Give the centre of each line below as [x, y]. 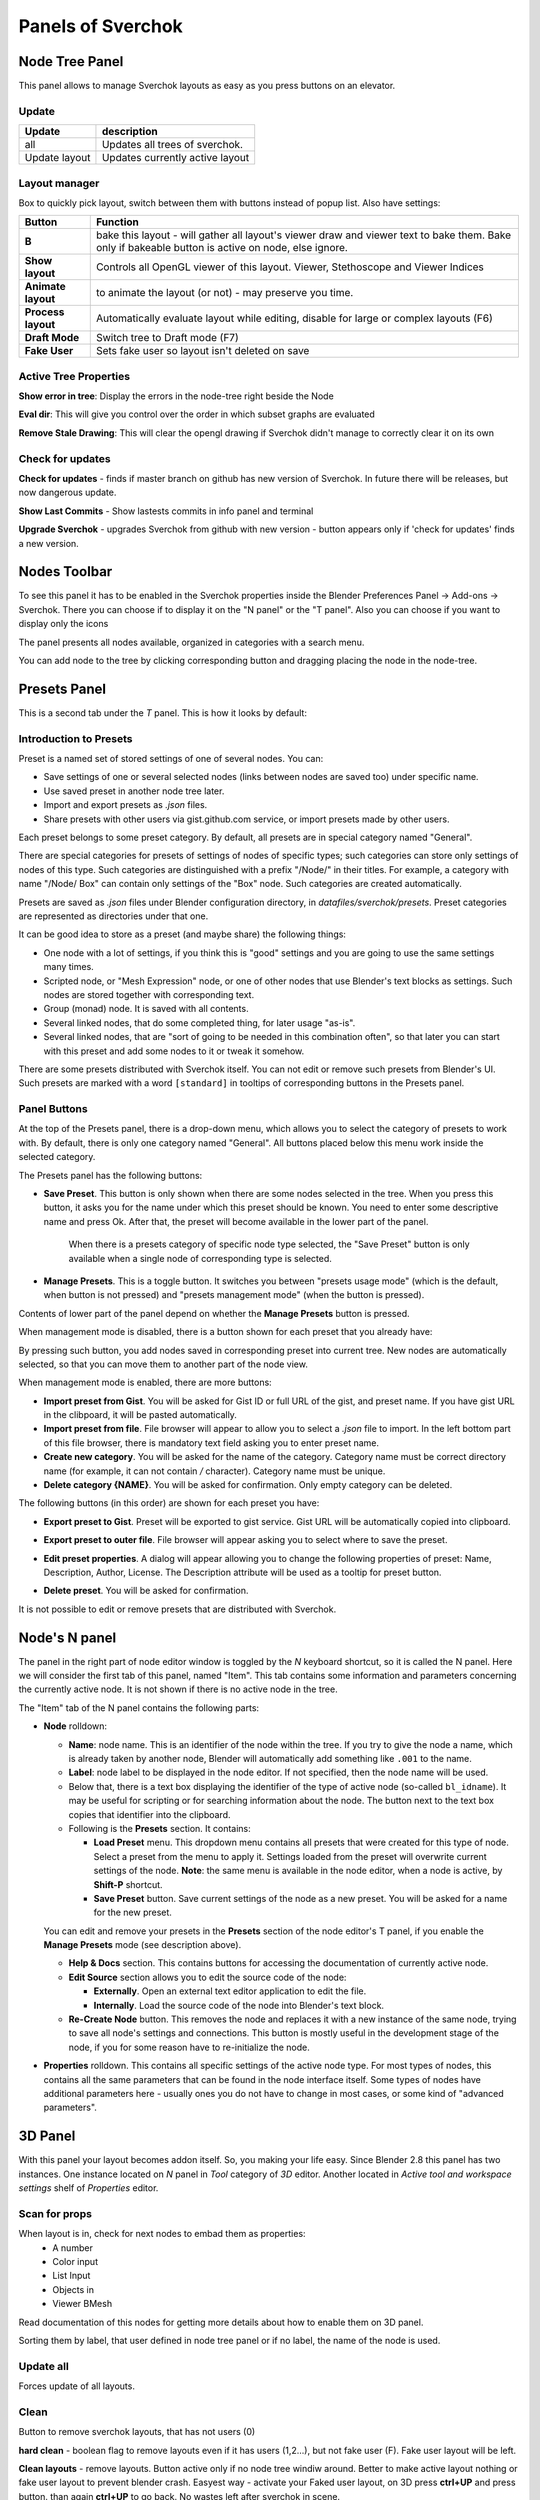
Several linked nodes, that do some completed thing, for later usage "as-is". [199, 1022]
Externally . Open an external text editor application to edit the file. [230, 1991]
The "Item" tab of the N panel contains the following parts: [139, 1707]
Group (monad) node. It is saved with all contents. [146, 1009]
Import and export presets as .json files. [125, 805]
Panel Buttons [53, 1109]
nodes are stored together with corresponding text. [149, 994]
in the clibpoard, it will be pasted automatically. [140, 1415]
